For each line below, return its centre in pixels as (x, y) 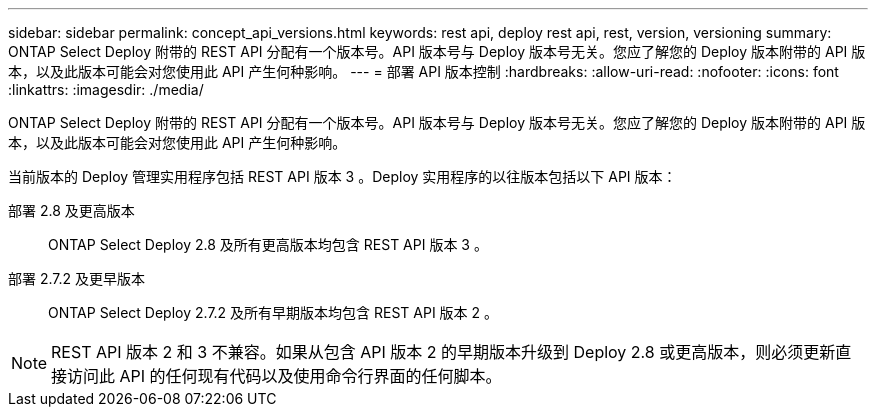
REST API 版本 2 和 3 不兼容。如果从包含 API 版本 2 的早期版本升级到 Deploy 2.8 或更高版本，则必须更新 (443, 352)
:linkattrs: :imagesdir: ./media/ (106, 89)
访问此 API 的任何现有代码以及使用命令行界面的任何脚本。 (284, 376)
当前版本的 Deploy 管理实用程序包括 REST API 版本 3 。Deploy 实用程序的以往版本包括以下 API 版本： (342, 176)
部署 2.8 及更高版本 (71, 210)
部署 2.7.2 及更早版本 (76, 278)
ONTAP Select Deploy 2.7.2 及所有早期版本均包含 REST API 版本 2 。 (273, 312)
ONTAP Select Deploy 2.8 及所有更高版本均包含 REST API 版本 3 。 (268, 244)
